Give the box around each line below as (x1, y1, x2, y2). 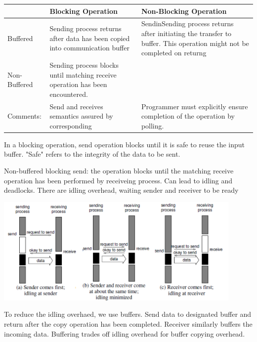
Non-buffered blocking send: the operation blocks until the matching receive (4, 166, 234, 176)
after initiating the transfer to (141, 28, 232, 38)
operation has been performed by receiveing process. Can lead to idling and (4, 175, 233, 185)
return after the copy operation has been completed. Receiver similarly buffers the (4, 318, 253, 329)
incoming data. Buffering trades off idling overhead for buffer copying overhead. (4, 328, 245, 339)
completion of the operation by (141, 111, 235, 121)
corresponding (49, 120, 92, 130)
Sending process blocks (49, 59, 119, 70)
